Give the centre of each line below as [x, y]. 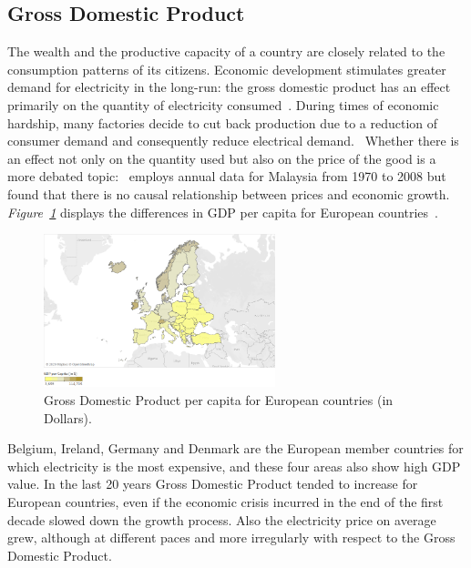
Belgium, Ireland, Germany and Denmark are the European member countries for [235, 448]
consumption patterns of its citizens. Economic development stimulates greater [227, 69]
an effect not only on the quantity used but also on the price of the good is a [222, 158]
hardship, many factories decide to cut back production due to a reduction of [223, 122]
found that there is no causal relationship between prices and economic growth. [229, 193]
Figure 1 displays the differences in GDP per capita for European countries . [223, 212]
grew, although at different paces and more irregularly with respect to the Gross [231, 538]
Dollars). [68, 417]
